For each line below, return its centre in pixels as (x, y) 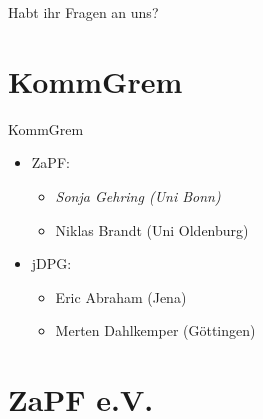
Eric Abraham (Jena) (121, 296)
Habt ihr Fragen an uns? (83, 12)
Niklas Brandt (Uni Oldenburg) (152, 229)
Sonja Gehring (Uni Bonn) (138, 195)
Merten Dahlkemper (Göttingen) (155, 330)
